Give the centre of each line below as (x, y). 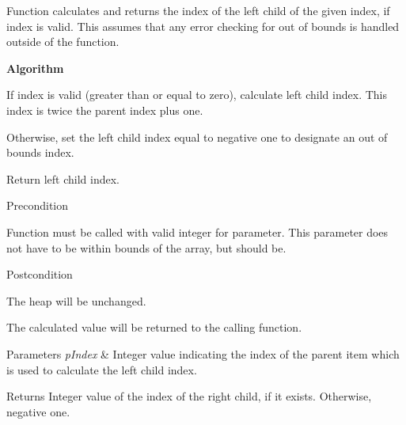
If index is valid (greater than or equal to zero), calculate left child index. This (197, 95)
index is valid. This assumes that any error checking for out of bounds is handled (203, 26)
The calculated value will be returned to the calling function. (154, 327)
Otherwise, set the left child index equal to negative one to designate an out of (197, 137)
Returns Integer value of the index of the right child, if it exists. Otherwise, (189, 396)
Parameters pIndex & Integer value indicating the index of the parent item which (203, 353)
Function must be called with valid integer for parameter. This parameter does (197, 231)
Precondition (38, 205)
